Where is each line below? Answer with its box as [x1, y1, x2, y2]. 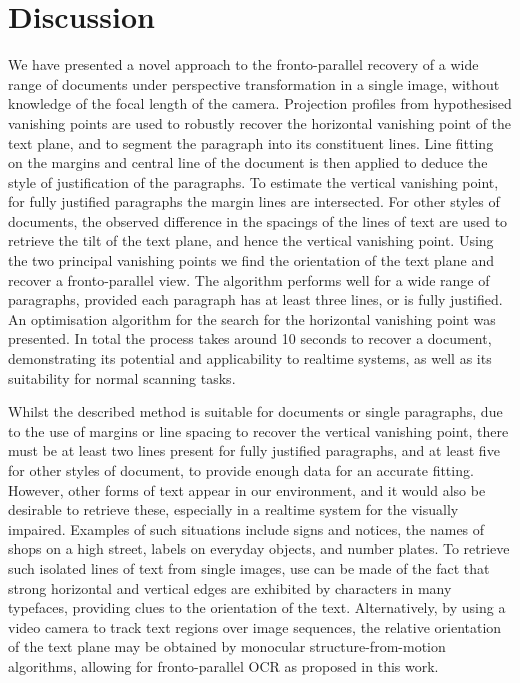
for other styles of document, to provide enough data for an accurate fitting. [8, 460, 474, 480]
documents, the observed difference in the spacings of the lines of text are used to [8, 210, 508, 231]
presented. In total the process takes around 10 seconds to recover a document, [8, 328, 492, 349]
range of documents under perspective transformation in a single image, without [8, 73, 500, 94]
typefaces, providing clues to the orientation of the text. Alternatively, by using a [8, 597, 506, 618]
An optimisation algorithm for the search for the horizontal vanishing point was [8, 308, 496, 329]
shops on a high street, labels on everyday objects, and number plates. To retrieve [8, 538, 510, 559]
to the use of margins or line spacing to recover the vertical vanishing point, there [8, 420, 509, 441]
